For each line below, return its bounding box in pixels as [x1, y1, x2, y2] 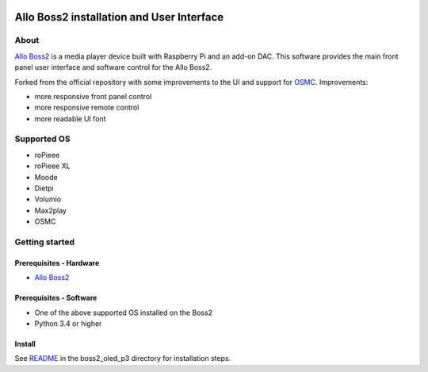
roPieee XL [34, 161, 71, 171]
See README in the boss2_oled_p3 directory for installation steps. [14, 354, 231, 363]
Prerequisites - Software [14, 293, 97, 303]
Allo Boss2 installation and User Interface [14, 10, 224, 24]
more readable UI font [34, 113, 106, 123]
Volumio [34, 194, 62, 204]
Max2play [34, 205, 67, 215]
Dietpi [34, 183, 55, 194]
